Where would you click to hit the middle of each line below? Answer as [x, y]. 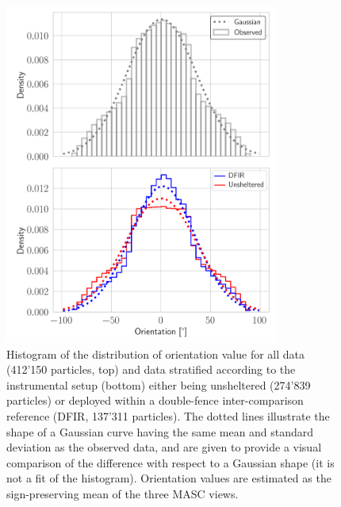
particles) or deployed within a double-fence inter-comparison [155, 400]
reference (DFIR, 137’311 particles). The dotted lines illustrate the [168, 416]
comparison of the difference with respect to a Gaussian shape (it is [170, 462]
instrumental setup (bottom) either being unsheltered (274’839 [159, 384]
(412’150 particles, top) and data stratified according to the [151, 369]
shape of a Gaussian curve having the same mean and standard [160, 431]
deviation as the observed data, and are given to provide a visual [164, 447]
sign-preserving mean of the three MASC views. [123, 494]
